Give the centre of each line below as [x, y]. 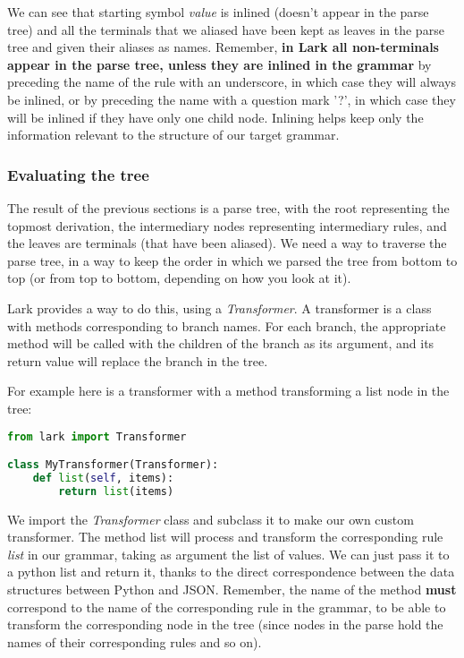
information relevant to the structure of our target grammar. [173, 135]
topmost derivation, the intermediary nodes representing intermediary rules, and [227, 225]
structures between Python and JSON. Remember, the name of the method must [232, 590]
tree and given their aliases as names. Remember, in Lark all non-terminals [223, 47]
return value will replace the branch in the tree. [138, 360]
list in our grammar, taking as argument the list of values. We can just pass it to [228, 554]
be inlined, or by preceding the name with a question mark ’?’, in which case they [232, 99]
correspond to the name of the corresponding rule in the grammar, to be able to [227, 607]
